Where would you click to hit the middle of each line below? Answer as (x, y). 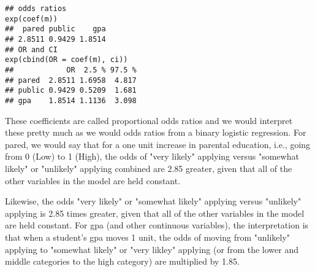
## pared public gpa (55, 29)
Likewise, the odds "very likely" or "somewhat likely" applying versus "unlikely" (153, 201)
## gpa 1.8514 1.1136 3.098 (71, 100)
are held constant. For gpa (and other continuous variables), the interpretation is (157, 225)
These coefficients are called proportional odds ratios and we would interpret (149, 120)
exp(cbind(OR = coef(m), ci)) (66, 60)
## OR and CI (31, 49)
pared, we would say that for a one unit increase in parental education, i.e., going (158, 144)
